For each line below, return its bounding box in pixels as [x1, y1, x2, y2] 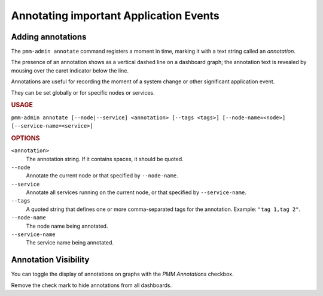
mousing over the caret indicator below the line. [11, 67, 129, 74]
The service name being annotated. [26, 239, 114, 246]
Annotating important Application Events [11, 9, 220, 22]
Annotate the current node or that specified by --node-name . [26, 172, 179, 179]
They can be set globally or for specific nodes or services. [11, 89, 155, 96]
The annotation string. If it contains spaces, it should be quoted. [26, 155, 184, 162]
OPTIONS [11, 134, 40, 142]
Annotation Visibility [11, 255, 90, 265]
